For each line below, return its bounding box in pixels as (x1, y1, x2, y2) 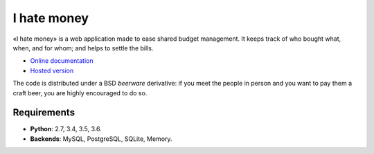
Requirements (12, 107, 75, 119)
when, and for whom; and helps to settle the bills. (12, 44, 154, 52)
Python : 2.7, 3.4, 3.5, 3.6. (30, 125, 102, 133)
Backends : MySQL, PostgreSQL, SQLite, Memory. (30, 135, 172, 143)
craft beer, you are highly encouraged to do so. (12, 88, 148, 97)
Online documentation (30, 57, 93, 65)
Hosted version (30, 66, 74, 75)
